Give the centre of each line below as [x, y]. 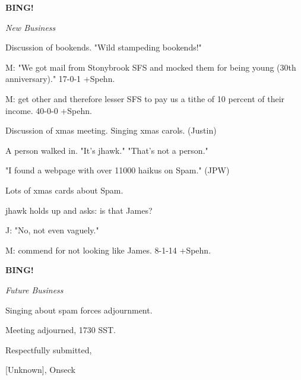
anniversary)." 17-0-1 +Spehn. [60, 79]
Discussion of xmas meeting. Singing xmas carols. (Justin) [111, 130]
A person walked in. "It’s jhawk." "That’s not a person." [107, 150]
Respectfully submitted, [49, 349]
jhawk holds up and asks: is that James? [79, 210]
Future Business [34, 289]
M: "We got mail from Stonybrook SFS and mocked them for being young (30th [151, 67]
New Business [31, 27]
